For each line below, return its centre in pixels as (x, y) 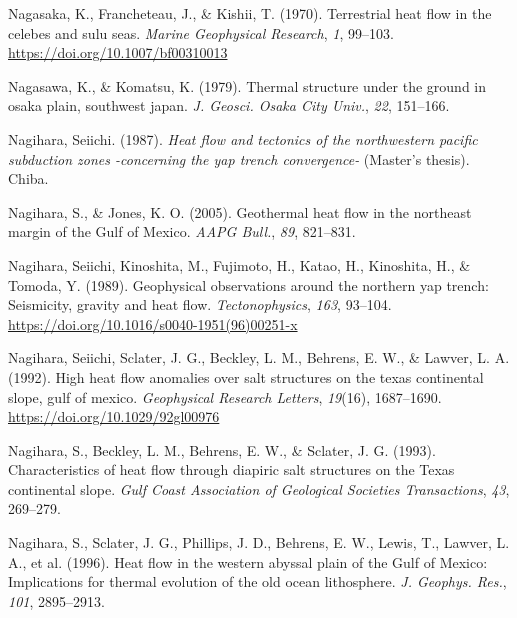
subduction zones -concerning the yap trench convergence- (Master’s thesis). (239, 158)
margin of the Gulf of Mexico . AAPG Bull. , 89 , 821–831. (182, 231)
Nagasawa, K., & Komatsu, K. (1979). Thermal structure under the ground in (247, 85)
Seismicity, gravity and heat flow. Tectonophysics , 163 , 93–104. (200, 304)
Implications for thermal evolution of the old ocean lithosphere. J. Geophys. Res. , (257, 581)
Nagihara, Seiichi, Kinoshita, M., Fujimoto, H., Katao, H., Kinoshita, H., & (239, 264)
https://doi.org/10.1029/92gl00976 (114, 416)
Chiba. (28, 178)
